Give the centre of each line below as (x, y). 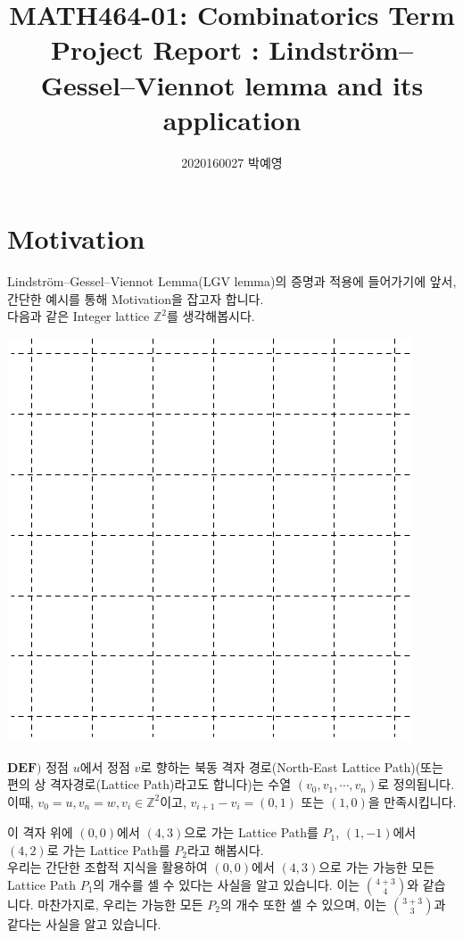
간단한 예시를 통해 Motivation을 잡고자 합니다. (136, 298)
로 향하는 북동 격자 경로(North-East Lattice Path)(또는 (292, 766)
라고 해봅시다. (225, 849)
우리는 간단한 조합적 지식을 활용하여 (107, 867)
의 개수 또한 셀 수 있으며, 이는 (303, 905)
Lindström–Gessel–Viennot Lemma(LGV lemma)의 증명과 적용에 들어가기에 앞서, (232, 281)
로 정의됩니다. (416, 784)
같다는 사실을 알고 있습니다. (84, 924)
